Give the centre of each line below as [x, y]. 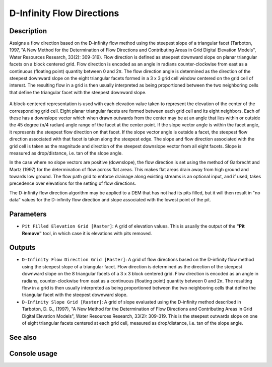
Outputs [22, 247]
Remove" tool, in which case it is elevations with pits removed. [87, 233]
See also [23, 337]
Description [28, 31]
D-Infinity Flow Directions [64, 13]
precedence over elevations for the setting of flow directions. [73, 183]
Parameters [28, 214]
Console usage [33, 353]
